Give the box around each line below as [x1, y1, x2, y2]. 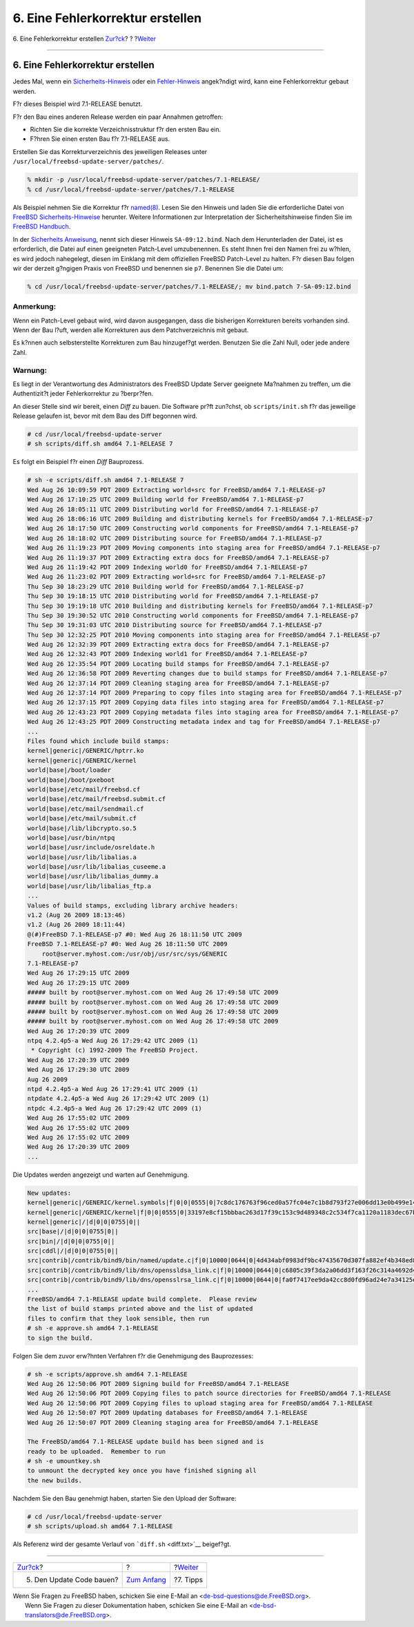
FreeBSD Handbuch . [12, 222, 71, 231]
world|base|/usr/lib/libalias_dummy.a [27, 872, 159, 880]
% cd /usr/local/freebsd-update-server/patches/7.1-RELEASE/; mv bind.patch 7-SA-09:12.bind [27, 282, 351, 290]
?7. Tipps [173, 1575, 204, 1584]
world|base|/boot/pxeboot [27, 776, 115, 784]
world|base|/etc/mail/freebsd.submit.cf [27, 795, 166, 803]
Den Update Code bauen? [34, 1575, 119, 1584]
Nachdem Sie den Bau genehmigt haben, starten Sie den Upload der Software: [12, 1494, 237, 1502]
